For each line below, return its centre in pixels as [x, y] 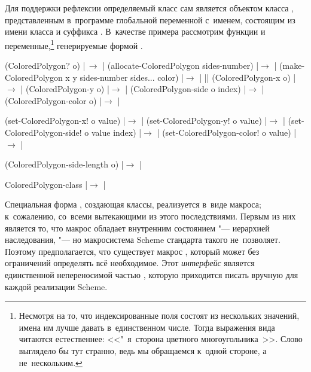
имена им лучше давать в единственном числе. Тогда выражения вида [147, 327]
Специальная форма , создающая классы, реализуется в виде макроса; [133, 204]
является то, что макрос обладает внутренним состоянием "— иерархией [137, 228]
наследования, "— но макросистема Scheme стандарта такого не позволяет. [143, 240]
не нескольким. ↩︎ [51, 362]
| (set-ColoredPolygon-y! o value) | [204, 121]
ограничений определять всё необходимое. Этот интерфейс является [130, 263]
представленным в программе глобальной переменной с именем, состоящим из [150, 19]
